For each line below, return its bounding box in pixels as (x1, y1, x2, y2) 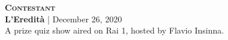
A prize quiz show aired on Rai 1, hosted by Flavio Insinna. (5, 24, 224, 36)
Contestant (5, 1, 55, 13)
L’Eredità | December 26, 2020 (5, 12, 122, 25)
